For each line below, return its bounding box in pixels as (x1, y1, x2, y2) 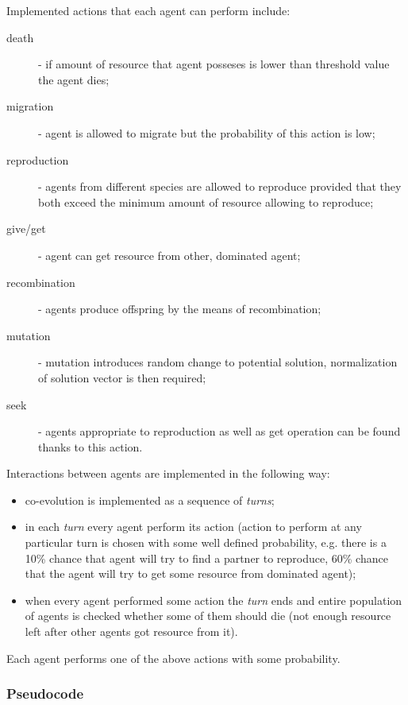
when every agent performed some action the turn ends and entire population (25, 591, 402, 608)
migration (6, 98, 54, 114)
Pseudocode (6, 684, 84, 703)
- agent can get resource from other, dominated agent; (38, 246, 301, 263)
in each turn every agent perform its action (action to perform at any (25, 518, 362, 535)
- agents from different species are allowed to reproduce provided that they (38, 178, 402, 195)
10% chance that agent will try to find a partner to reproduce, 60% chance (25, 549, 388, 566)
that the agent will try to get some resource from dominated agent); (25, 565, 356, 582)
